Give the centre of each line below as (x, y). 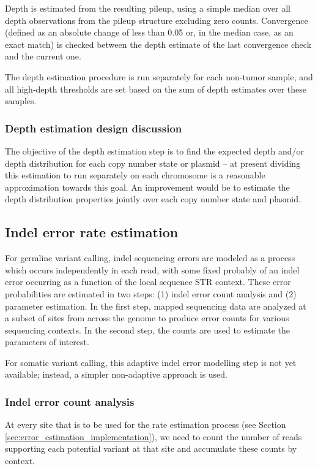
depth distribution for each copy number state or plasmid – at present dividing (153, 163)
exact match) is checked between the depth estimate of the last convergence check (158, 44)
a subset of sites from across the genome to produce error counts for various (147, 318)
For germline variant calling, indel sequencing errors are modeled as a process (150, 258)
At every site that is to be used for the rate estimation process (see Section (146, 425)
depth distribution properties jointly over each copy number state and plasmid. (153, 199)
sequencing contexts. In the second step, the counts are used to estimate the (148, 330)
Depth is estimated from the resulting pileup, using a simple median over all (148, 8)
